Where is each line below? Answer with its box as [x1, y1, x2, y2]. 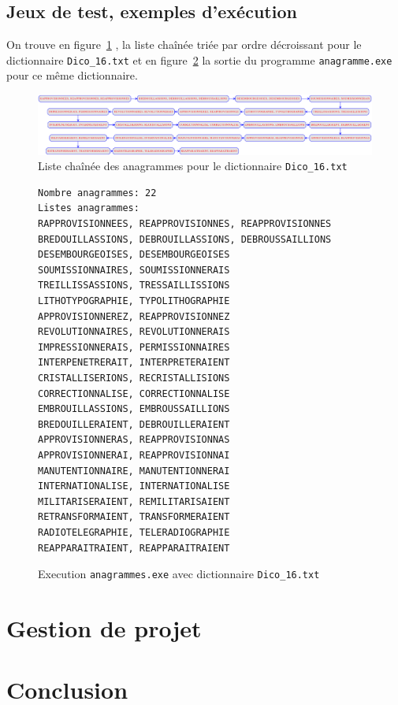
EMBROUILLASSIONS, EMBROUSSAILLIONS [38, 403, 230, 415]
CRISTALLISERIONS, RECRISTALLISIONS [38, 373, 230, 384]
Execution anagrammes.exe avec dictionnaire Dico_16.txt [38, 566, 320, 582]
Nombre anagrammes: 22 [38, 187, 157, 199]
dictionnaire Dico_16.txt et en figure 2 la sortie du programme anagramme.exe [6, 51, 392, 68]
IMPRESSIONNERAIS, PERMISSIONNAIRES [38, 341, 230, 353]
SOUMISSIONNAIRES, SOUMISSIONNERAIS [38, 264, 230, 276]
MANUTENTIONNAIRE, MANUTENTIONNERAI [38, 465, 230, 477]
